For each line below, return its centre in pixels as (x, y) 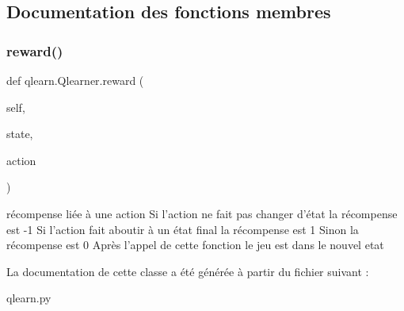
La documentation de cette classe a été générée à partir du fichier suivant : (188, 271)
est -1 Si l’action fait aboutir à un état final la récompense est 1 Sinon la (183, 229)
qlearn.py (29, 298)
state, (20, 134)
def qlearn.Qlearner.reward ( (75, 80)
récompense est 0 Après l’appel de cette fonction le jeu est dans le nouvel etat (195, 245)
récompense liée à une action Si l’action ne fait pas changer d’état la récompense (202, 213)
